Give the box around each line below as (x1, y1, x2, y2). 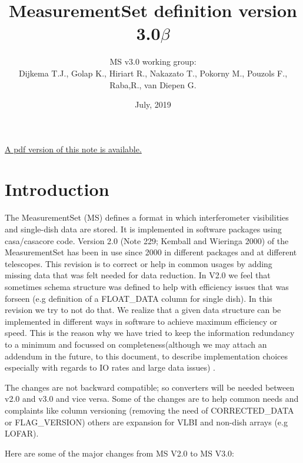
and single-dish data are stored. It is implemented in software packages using (5, 223, 282, 235)
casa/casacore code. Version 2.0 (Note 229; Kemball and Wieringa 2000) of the (5, 234, 289, 247)
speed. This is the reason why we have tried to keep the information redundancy (5, 327, 295, 339)
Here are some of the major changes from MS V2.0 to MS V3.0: (5, 447, 234, 459)
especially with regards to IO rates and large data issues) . (5, 361, 215, 374)
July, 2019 (135, 98, 171, 111)
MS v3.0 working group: (109, 55, 197, 68)
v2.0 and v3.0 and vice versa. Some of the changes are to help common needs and (5, 392, 299, 405)
